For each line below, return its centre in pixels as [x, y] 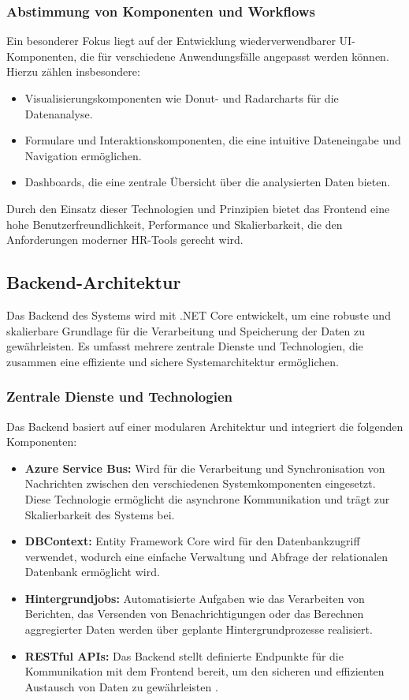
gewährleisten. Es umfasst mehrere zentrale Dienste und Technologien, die [185, 346]
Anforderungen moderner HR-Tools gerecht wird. [125, 240]
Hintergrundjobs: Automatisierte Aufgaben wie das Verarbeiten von [195, 598]
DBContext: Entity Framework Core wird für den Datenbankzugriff [192, 541]
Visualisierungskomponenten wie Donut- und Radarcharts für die [182, 98]
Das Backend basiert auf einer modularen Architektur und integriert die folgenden [205, 426]
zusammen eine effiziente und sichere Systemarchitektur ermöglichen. [173, 361]
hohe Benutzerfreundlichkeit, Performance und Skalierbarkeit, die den [175, 224]
